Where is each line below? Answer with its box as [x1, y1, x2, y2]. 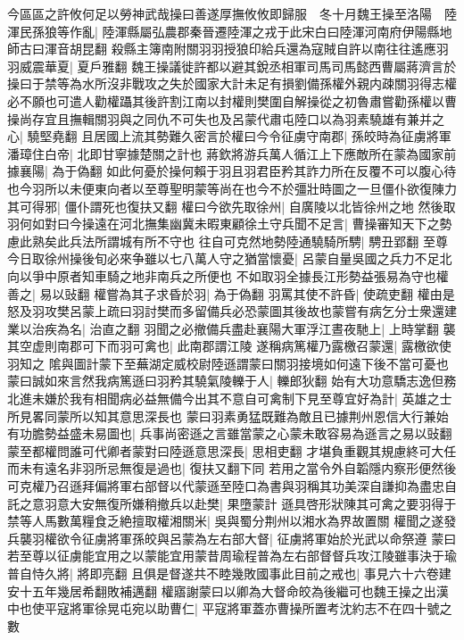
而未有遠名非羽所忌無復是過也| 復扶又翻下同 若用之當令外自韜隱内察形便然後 [7, 459, 457, 478]
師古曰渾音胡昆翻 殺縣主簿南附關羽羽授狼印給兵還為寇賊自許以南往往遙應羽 [7, 39, 449, 58]
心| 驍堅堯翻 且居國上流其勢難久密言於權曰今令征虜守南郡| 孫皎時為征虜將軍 [7, 127, 452, 145]
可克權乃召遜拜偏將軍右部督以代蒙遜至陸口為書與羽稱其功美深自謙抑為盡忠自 [7, 477, 457, 495]
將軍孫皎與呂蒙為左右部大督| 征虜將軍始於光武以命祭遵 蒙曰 [106, 528, 457, 547]
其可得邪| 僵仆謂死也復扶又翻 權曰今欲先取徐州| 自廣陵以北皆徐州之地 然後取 [7, 196, 456, 215]
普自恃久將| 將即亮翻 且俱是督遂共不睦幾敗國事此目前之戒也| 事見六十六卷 [7, 564, 439, 582]
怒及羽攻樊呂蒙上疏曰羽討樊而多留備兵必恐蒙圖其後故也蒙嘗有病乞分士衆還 [7, 302, 444, 320]
